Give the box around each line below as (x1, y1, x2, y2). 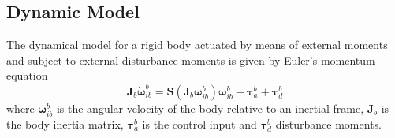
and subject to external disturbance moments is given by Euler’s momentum (6, 51, 375, 68)
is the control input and (142, 115, 257, 132)
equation (6, 67, 48, 84)
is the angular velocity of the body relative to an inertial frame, (56, 99, 364, 116)
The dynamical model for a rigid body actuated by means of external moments (6, 36, 388, 53)
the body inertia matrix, (6, 115, 124, 132)
